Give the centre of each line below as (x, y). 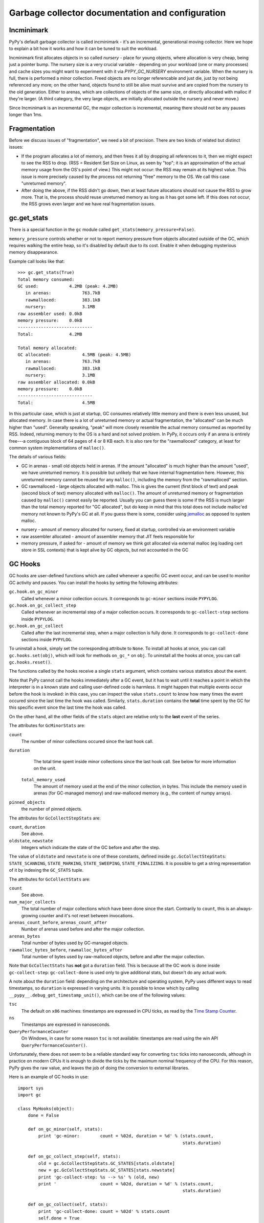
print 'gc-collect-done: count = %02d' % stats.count (104, 1211)
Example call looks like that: (37, 261)
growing (30, 915)
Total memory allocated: (47, 348)
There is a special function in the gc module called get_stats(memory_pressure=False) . (102, 229)
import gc (29, 1095)
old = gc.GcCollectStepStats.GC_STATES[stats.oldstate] (107, 1163)
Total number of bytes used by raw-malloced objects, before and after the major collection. (113, 956)
